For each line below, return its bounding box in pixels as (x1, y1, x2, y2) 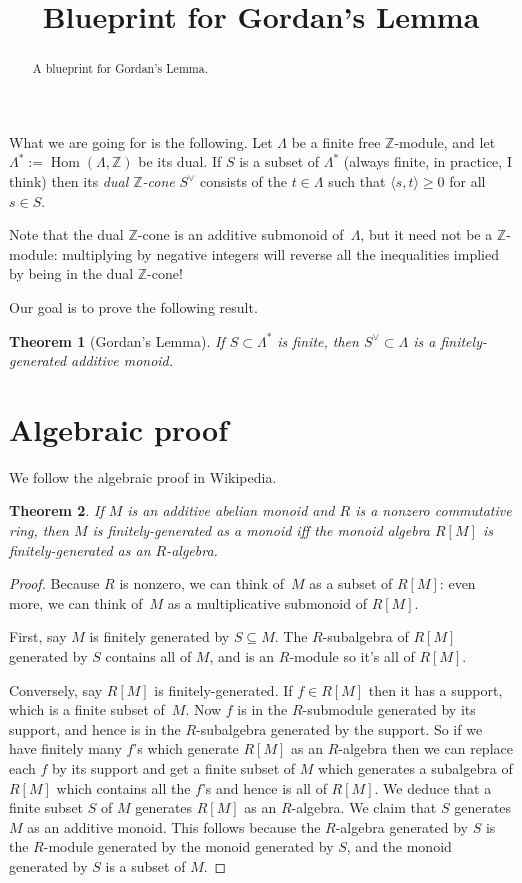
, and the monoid (346, 836, 452, 857)
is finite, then (277, 330, 359, 351)
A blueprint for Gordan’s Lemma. (32, 60, 208, 77)
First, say (9, 626, 67, 647)
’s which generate (133, 738, 239, 759)
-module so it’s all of (289, 646, 415, 667)
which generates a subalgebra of (317, 758, 513, 779)
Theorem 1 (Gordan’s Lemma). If (9, 330, 225, 351)
